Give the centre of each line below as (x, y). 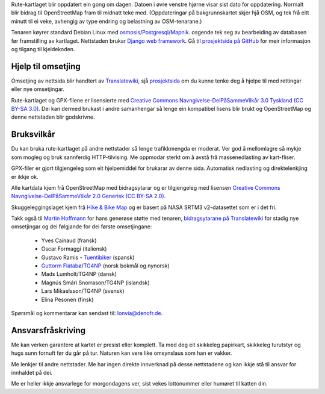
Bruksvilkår (33, 135)
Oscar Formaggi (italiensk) (74, 249)
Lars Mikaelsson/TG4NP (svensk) (83, 291)
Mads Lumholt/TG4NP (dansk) (79, 274)
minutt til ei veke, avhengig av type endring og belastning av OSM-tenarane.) (107, 21)
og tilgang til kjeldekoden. (43, 49)
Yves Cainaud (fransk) (69, 240)
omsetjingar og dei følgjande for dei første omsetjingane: (82, 227)
